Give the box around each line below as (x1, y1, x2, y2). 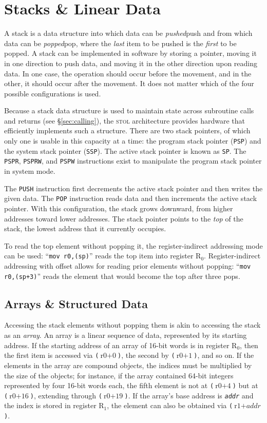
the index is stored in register (4, 400, 97, 411)
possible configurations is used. (4, 88, 101, 98)
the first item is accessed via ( (4, 350, 99, 360)
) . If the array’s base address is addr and (124, 390, 254, 400)
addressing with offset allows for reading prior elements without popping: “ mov (4, 260, 251, 271)
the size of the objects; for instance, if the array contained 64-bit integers (4, 370, 234, 380)
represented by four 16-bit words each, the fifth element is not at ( (4, 380, 214, 391)
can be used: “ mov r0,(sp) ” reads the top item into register (4, 250, 194, 261)
